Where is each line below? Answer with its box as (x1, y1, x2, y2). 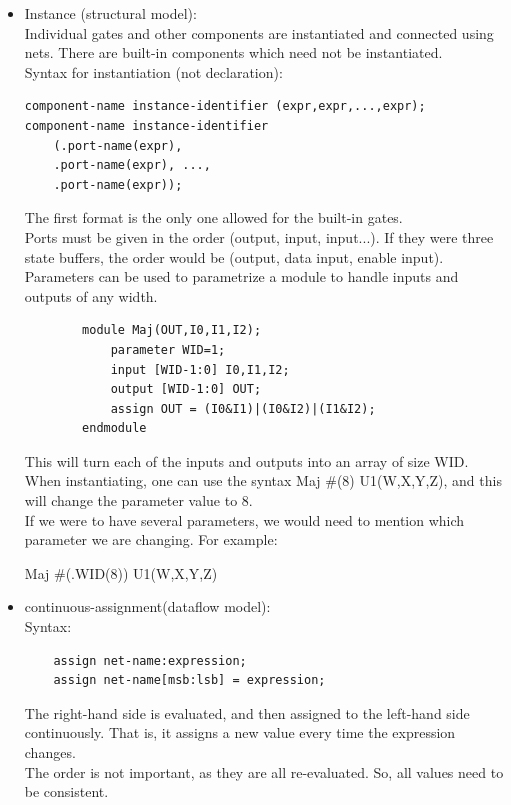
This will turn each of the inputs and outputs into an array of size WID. (24, 450, 469, 471)
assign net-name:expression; (53, 653, 247, 668)
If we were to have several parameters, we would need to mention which (24, 509, 465, 530)
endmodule (82, 421, 147, 436)
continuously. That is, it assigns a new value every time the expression (24, 722, 456, 743)
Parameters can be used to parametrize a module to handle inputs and (24, 266, 459, 287)
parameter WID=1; (110, 342, 226, 357)
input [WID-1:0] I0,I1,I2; (110, 362, 290, 377)
